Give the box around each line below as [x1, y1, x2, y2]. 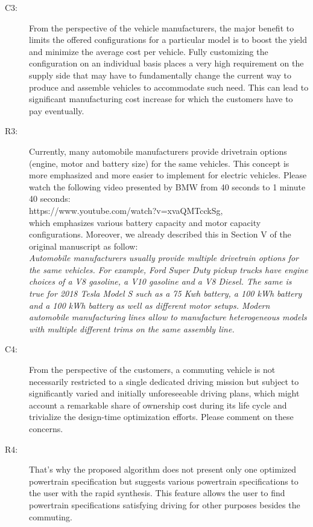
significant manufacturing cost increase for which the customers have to [29, 92, 293, 105]
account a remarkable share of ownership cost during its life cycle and [29, 398, 287, 411]
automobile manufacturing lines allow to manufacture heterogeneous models [29, 311, 307, 323]
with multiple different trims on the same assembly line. [29, 322, 235, 335]
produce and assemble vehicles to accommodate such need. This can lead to [29, 80, 309, 93]
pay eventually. [29, 104, 84, 117]
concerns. [29, 422, 63, 435]
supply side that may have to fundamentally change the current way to [29, 68, 292, 81]
